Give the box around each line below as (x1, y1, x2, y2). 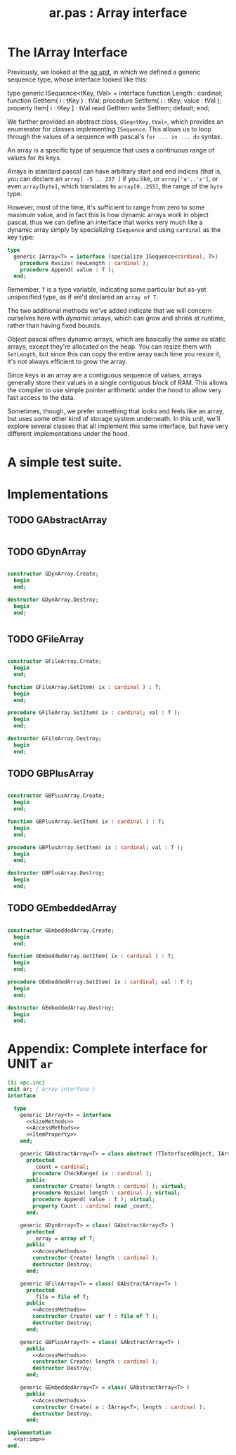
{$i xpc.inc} (7, 1079, 46, 1087)
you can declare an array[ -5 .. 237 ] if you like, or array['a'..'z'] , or (7, 174, 219, 183)
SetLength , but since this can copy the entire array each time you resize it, (7, 350, 221, 358)
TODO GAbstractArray (7, 515, 107, 526)
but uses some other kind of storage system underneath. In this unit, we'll (7, 415, 221, 423)
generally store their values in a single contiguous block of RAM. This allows (7, 378, 228, 387)
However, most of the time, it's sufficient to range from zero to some (7, 202, 205, 212)
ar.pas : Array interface (48, 5, 188, 21)
